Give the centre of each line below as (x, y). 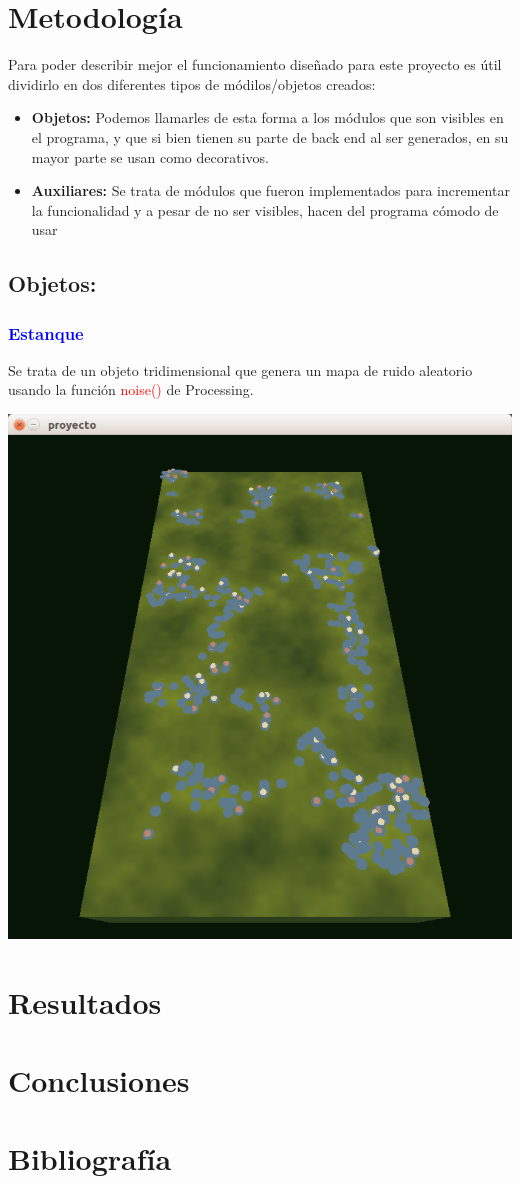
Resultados (85, 1001)
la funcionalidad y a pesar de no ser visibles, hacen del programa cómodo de (265, 209)
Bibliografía (90, 1158)
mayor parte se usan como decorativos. (150, 156)
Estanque (46, 332)
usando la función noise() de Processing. (131, 389)
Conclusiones (99, 1079)
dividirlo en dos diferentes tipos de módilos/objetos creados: (192, 83)
